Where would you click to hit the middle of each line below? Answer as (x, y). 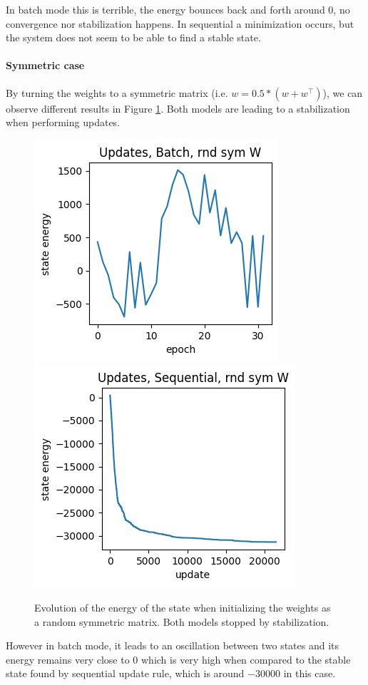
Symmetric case (45, 65)
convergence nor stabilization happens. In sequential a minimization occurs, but (180, 23)
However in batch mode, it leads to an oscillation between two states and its (173, 645)
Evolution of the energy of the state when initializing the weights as (183, 607)
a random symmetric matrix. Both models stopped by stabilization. (182, 621)
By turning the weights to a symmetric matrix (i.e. (117, 92)
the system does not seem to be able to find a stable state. (133, 37)
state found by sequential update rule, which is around (125, 673)
